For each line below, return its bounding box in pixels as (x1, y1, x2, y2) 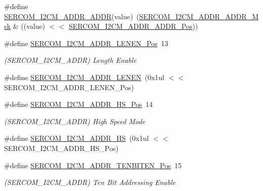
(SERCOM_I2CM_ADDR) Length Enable (4, 55, 137, 65)
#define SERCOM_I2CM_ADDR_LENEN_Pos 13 (4, 37, 168, 48)
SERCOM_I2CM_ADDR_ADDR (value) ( (4, 11, 139, 21)
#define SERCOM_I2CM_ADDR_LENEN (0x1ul (4, 71, 165, 82)
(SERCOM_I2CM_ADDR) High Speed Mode (4, 116, 145, 126)
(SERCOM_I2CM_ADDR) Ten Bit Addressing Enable (4, 177, 176, 187)
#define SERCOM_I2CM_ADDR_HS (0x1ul (4, 133, 149, 143)
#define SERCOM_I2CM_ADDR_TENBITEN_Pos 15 (4, 160, 182, 170)
